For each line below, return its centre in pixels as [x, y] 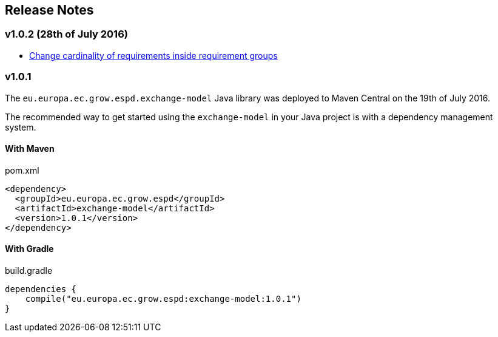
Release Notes [49, 10]
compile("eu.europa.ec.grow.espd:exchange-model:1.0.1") [163, 298]
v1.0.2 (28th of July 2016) [66, 34]
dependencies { [41, 289]
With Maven [30, 149]
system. [21, 127]
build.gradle [29, 270]
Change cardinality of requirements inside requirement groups [153, 55]
